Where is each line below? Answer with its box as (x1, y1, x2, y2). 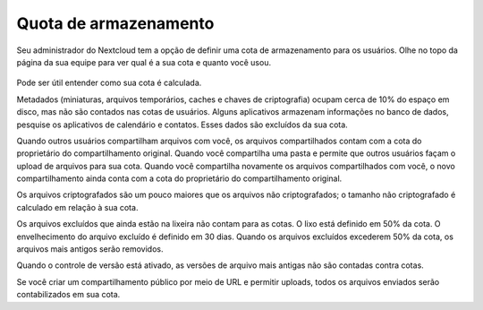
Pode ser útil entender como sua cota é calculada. (16, 77, 202, 89)
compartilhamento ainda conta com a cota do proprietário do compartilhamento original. (16, 173, 343, 184)
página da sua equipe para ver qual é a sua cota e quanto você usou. (16, 56, 272, 67)
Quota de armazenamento (16, 13, 215, 33)
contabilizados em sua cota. (16, 289, 121, 300)
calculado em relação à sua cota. (16, 202, 139, 212)
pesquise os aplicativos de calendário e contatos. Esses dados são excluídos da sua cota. (16, 119, 348, 130)
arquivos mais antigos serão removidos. (16, 244, 164, 254)
